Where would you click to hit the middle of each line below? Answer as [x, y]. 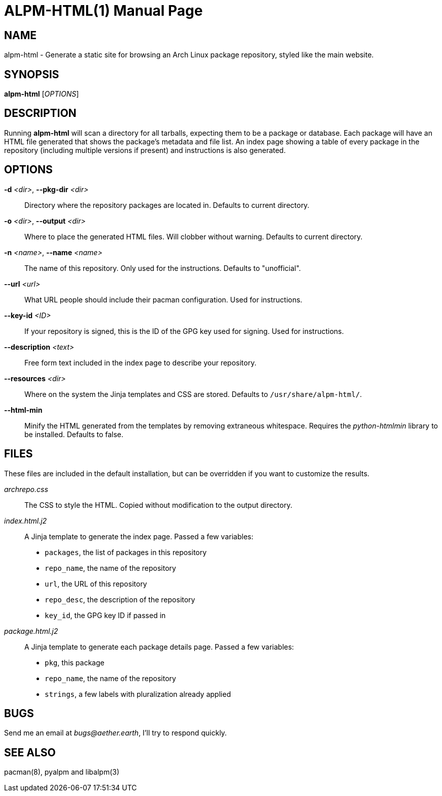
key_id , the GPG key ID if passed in [105, 615]
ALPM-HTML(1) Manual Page [104, 11]
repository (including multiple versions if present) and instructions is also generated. [145, 150]
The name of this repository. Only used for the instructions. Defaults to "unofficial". [163, 268]
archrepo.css [26, 489]
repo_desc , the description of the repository [120, 599]
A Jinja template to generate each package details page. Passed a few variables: [159, 647]
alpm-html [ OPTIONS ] [42, 94]
